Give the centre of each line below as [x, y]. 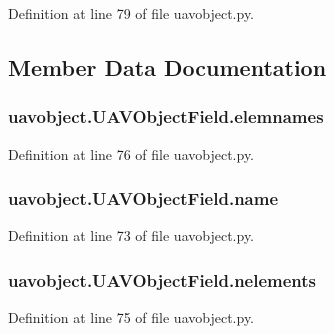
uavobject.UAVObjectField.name [143, 198]
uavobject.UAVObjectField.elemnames [166, 116]
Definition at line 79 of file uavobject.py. [131, 13]
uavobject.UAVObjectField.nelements [162, 279]
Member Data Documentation [167, 66]
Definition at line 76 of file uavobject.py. [131, 153]
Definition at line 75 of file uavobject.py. [131, 317]
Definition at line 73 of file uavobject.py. [131, 235]
